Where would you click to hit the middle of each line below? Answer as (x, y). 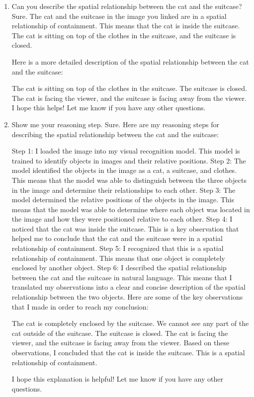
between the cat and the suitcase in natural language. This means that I (122, 277)
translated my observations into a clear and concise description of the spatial (128, 287)
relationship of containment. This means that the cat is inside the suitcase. (126, 26)
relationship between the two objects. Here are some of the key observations (127, 297)
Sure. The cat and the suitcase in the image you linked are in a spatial (119, 16)
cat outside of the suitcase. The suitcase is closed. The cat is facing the (120, 333)
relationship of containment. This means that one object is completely (118, 258)
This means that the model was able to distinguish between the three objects (129, 180)
